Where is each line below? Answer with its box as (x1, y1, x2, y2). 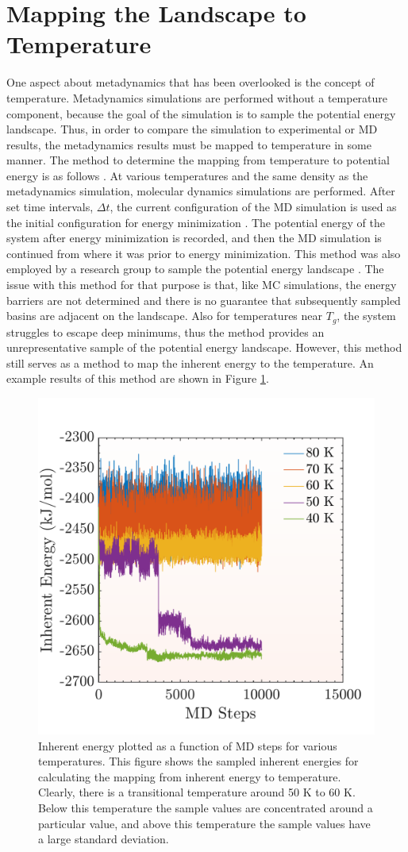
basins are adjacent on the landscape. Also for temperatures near (6, 307, 323, 324)
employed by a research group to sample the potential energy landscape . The (6, 260, 384, 277)
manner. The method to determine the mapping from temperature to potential (6, 152, 390, 168)
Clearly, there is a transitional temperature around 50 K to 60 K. (38, 784, 356, 800)
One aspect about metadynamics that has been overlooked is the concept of (6, 74, 375, 91)
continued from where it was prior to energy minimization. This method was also (6, 245, 401, 261)
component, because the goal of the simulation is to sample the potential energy (6, 105, 396, 121)
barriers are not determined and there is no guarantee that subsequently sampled (6, 291, 401, 308)
